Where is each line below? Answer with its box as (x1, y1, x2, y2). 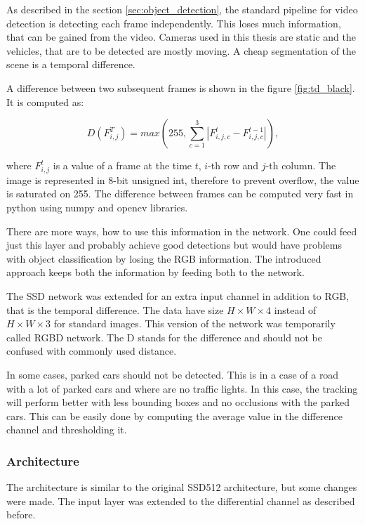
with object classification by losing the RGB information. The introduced (6, 251, 321, 266)
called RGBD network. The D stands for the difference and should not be (6, 329, 322, 344)
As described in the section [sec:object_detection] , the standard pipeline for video (6, 2, 358, 16)
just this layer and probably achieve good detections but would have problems (6, 237, 343, 252)
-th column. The (265, 158, 336, 173)
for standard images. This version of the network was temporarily (53, 316, 336, 331)
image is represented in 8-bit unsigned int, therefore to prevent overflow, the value (6, 172, 359, 187)
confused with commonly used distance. (6, 343, 177, 358)
